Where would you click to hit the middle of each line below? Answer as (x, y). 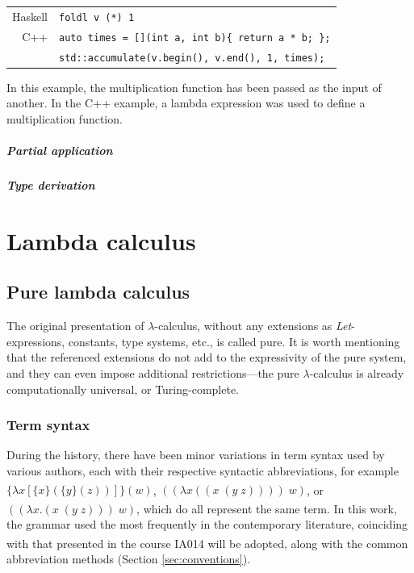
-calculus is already (357, 373)
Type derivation (51, 185)
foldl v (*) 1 (97, 17)
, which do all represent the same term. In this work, (267, 508)
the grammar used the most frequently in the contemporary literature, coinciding (207, 524)
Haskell (30, 16)
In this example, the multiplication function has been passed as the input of (194, 87)
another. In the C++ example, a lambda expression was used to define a (186, 103)
